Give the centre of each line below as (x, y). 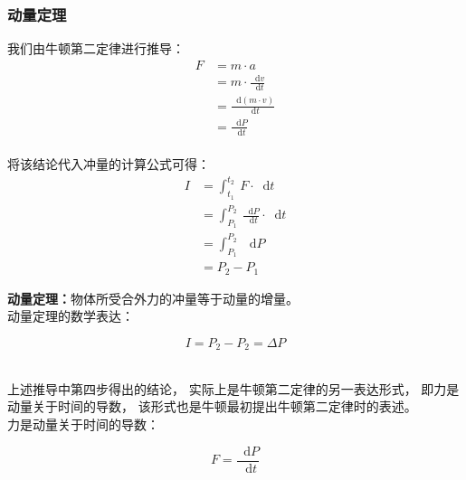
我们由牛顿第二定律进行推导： (96, 48)
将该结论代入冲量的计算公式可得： (109, 164)
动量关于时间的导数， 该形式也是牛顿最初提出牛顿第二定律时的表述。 (212, 406)
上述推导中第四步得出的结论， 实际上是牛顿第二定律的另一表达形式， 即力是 (233, 388)
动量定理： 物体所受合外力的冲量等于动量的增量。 (153, 298)
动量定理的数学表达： (71, 316)
